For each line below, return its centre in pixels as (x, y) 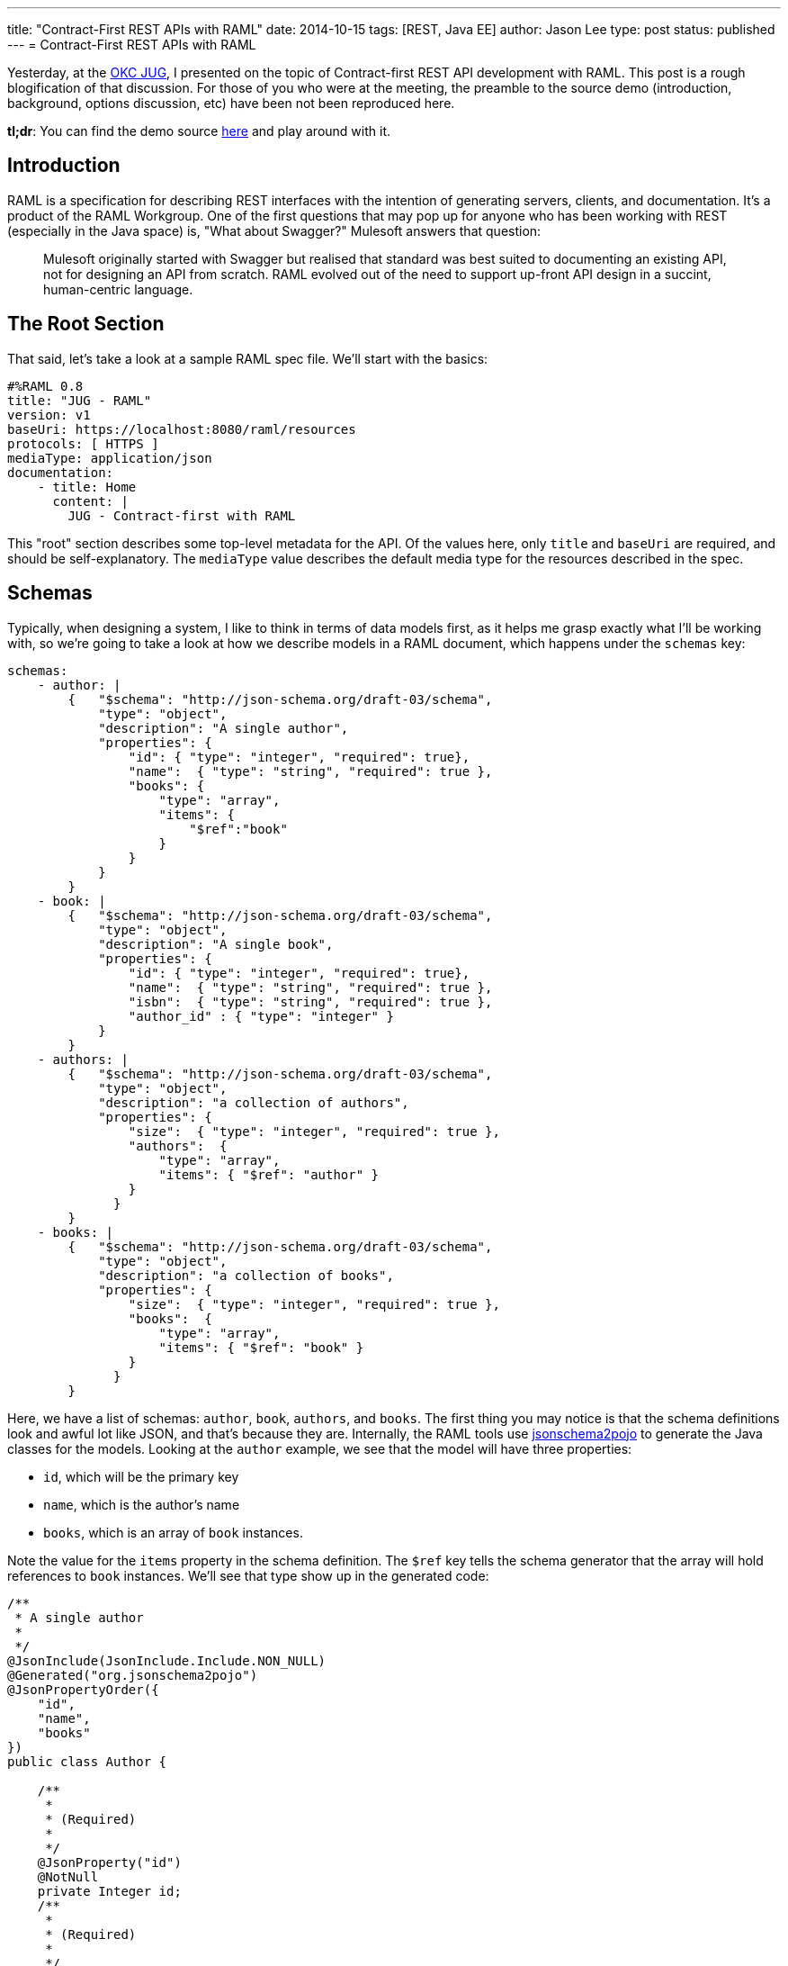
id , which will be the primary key (141, 1476)
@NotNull (68, 1876)
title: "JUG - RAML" (80, 400)
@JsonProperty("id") (109, 1862)
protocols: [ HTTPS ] (83, 443)
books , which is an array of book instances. (173, 1532)
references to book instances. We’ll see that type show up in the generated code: (248, 1575)
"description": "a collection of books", (246, 1275)
